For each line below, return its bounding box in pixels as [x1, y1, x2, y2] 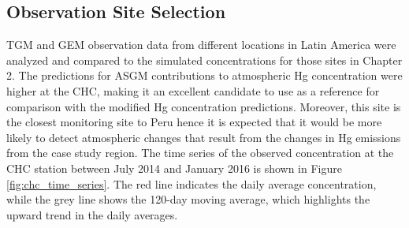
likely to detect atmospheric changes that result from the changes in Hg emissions [6, 129, 401, 145]
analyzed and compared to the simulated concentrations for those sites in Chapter [6, 51, 403, 68]
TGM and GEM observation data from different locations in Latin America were [6, 36, 396, 53]
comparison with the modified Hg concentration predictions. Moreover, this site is [6, 98, 401, 114]
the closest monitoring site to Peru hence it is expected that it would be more [6, 114, 382, 130]
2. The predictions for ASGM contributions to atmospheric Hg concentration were [6, 67, 403, 84]
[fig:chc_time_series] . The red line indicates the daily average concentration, [6, 175, 377, 192]
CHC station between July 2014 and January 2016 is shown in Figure [6, 159, 342, 176]
